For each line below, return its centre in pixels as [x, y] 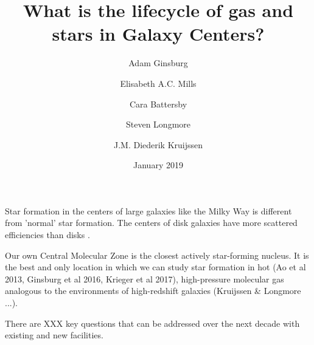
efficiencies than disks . [47, 235]
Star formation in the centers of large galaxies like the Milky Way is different [148, 210]
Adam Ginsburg [158, 63]
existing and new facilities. [54, 335]
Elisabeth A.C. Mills [158, 83]
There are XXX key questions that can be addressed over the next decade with [152, 323]
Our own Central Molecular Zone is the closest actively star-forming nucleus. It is [157, 255]
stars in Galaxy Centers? [158, 34]
